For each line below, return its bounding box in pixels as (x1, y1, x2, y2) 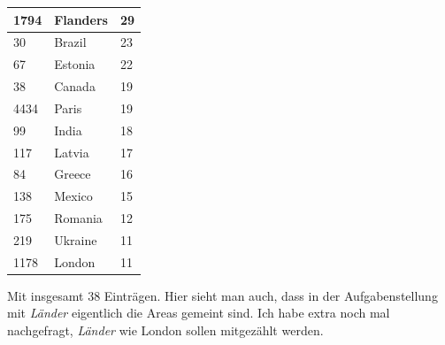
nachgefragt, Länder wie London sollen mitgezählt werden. (7, 321, 324, 340)
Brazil (54, 33, 87, 51)
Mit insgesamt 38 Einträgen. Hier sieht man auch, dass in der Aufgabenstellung (7, 286, 438, 304)
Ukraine (54, 230, 97, 249)
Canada (54, 77, 96, 96)
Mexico (54, 187, 93, 205)
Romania (54, 209, 103, 227)
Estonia (54, 55, 96, 73)
